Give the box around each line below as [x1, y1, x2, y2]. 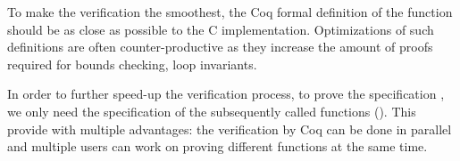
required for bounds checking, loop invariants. [7, 54, 257, 73]
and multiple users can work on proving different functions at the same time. [7, 137, 428, 156]
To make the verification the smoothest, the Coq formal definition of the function [7, 3, 453, 20]
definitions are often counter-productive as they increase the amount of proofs [7, 37, 433, 56]
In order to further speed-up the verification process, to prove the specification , [7, 85, 445, 103]
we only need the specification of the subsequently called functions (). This [7, 101, 416, 120]
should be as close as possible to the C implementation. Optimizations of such [7, 20, 434, 38]
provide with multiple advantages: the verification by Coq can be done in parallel [7, 119, 452, 138]
